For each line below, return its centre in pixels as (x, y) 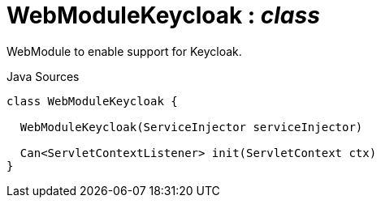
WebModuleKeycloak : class (163, 15)
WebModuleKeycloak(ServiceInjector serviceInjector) (191, 127)
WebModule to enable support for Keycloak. (124, 51)
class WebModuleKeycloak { (92, 101)
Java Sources (43, 76)
